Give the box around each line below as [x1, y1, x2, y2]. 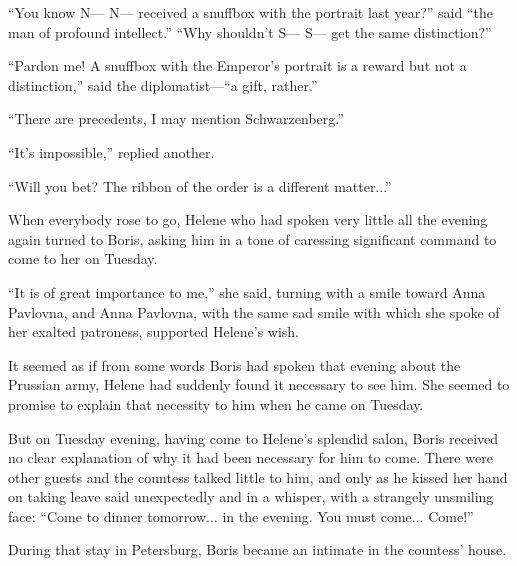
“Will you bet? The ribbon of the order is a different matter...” [8, 175, 392, 196]
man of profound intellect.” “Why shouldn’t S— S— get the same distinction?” [8, 21, 492, 42]
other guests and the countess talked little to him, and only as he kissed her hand [8, 466, 508, 487]
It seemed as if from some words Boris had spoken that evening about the [8, 354, 461, 375]
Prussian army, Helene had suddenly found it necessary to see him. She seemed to [8, 374, 510, 395]
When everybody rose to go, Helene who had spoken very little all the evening [8, 209, 488, 230]
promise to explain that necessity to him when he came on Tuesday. [8, 393, 424, 414]
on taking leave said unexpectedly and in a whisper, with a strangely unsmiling [8, 486, 494, 507]
